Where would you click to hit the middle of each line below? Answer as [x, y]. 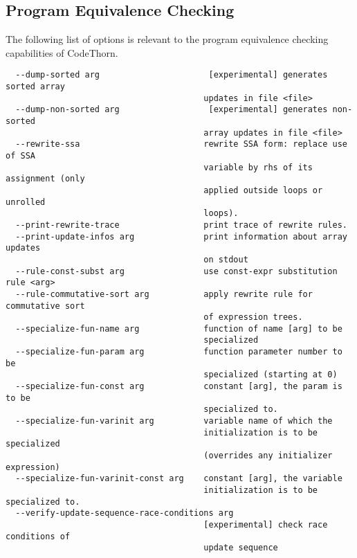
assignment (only [45, 179]
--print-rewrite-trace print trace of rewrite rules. [181, 225]
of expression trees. [253, 317]
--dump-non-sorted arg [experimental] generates [172, 110]
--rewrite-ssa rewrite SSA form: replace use [181, 144]
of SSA [20, 155]
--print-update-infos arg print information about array [181, 236]
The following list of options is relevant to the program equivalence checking [167, 39]
